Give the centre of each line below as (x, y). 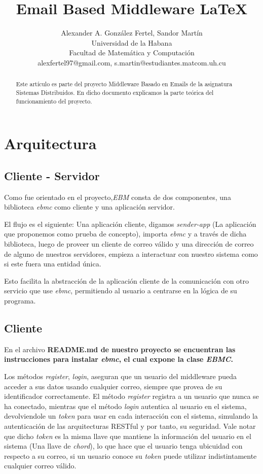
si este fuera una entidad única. (53, 264)
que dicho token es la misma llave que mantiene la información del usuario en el (128, 436)
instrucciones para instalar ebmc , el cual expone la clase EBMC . (119, 359)
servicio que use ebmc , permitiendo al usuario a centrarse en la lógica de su (121, 291)
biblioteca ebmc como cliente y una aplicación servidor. (90, 207)
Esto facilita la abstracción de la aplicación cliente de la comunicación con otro (127, 280)
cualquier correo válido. (40, 466)
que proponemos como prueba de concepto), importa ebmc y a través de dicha (125, 234)
